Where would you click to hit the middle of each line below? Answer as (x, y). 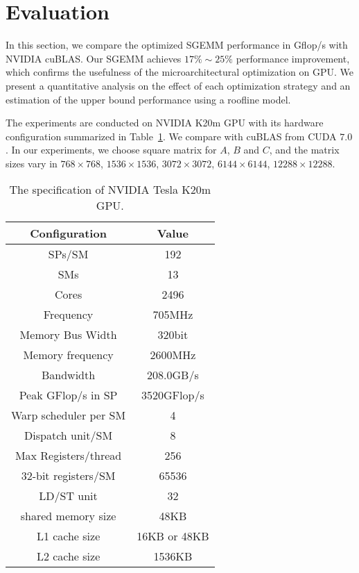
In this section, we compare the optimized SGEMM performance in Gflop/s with (177, 45)
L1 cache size (68, 536)
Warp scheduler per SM (69, 415)
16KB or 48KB (173, 536)
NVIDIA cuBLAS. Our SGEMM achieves (94, 58)
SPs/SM (68, 254)
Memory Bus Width (68, 335)
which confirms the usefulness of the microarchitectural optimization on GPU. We (180, 72)
